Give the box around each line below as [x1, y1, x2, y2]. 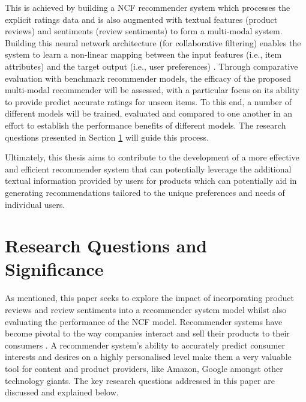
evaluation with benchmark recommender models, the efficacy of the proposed [5, 72, 292, 84]
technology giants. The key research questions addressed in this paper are [5, 374, 275, 386]
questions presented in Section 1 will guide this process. [5, 130, 209, 143]
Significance [5, 257, 104, 281]
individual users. [5, 198, 65, 210]
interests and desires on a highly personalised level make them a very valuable [5, 350, 292, 363]
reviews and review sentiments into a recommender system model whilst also [5, 303, 287, 315]
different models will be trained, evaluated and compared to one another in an [5, 107, 292, 120]
